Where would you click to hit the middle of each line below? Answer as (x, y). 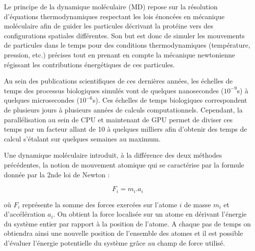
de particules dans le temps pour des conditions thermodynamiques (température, (127, 45)
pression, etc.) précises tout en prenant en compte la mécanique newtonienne (120, 54)
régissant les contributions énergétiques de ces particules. (89, 64)
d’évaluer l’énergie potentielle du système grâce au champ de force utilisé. (114, 242)
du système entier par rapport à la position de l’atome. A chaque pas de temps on (127, 223)
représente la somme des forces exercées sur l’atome (100, 204)
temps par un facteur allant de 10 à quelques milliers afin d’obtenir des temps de (126, 129)
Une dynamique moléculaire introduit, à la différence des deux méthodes (113, 155)
